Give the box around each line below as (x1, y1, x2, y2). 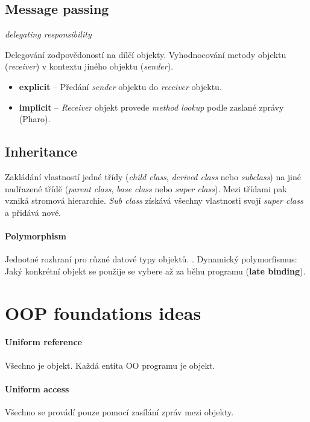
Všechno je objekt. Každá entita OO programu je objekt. (5, 359, 215, 371)
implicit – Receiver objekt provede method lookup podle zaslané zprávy (19, 100, 284, 113)
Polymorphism (5, 229, 66, 242)
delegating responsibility (5, 28, 92, 41)
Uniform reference (5, 336, 82, 348)
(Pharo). (19, 112, 51, 125)
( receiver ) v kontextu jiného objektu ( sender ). (5, 60, 174, 73)
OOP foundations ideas (5, 300, 201, 325)
